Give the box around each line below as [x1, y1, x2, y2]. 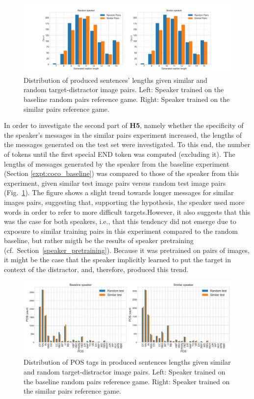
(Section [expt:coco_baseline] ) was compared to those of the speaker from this [4, 168, 239, 178]
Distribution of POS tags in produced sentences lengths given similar [24, 357, 231, 367]
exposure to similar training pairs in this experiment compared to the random [4, 225, 238, 236]
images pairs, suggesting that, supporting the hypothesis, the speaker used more [4, 197, 245, 207]
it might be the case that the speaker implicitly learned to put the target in [4, 254, 231, 265]
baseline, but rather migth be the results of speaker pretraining [4, 235, 194, 246]
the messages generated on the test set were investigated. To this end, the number [4, 139, 251, 150]
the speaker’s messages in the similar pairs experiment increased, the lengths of [4, 129, 242, 140]
